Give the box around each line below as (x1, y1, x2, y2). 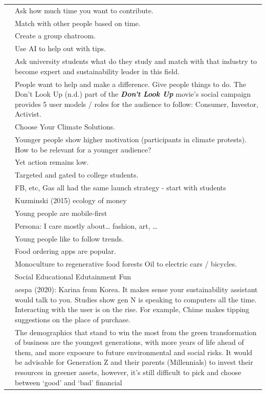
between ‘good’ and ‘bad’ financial (15, 377, 122, 387)
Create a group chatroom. (15, 30, 96, 41)
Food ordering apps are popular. (15, 246, 116, 256)
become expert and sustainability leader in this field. (15, 65, 180, 76)
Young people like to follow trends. (15, 233, 124, 244)
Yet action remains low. (15, 157, 89, 167)
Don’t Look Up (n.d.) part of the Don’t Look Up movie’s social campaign (15, 89, 251, 99)
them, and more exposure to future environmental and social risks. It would (15, 346, 253, 357)
